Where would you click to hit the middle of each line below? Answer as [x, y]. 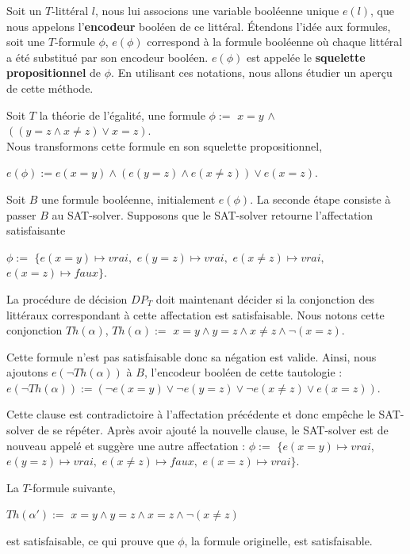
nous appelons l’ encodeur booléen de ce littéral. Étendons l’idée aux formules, [199, 26]
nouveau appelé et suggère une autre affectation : [126, 445]
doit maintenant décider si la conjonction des [265, 298]
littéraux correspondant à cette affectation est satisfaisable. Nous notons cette [195, 314]
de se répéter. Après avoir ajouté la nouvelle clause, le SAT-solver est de [213, 430]
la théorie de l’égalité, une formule [122, 115]
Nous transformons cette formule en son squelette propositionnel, [165, 145]
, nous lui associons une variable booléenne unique [217, 10]
